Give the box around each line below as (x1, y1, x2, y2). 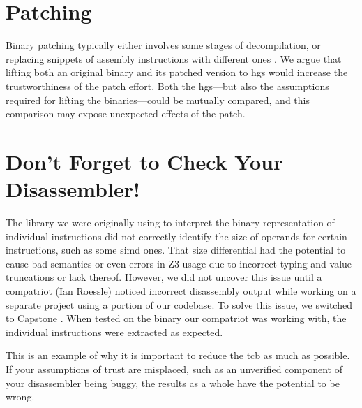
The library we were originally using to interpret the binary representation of (6, 215, 335, 229)
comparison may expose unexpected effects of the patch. (6, 106, 246, 121)
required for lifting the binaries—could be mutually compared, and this (6, 92, 310, 107)
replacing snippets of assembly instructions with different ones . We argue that (6, 51, 342, 66)
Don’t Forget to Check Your (6, 147, 283, 175)
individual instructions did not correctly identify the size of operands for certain (6, 228, 347, 243)
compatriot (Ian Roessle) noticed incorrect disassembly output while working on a (6, 283, 356, 298)
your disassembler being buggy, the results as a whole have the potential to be (6, 375, 340, 390)
